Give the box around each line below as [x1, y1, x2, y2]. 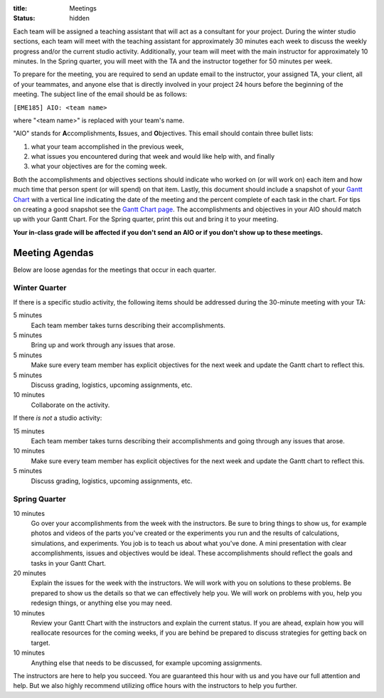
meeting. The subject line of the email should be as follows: [13, 90, 188, 99]
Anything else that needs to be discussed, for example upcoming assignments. [31, 658, 262, 667]
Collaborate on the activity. [31, 401, 110, 409]
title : [13, 4, 28, 12]
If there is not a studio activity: [13, 413, 102, 423]
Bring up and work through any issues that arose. [31, 341, 176, 349]
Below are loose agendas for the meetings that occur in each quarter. [13, 265, 216, 274]
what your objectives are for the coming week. [31, 162, 167, 171]
